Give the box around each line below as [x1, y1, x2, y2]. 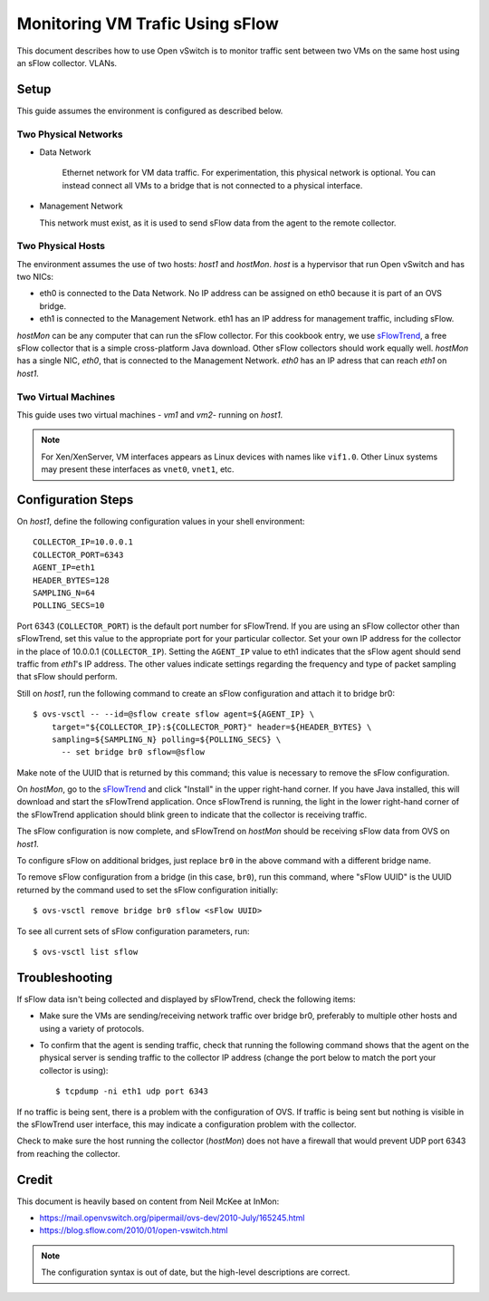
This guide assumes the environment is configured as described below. [16, 105, 283, 116]
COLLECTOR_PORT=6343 [33, 549, 124, 560]
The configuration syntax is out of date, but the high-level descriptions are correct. [41, 1267, 350, 1277]
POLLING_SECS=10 [33, 601, 105, 611]
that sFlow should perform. [16, 671, 118, 682]
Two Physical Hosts [16, 240, 106, 253]
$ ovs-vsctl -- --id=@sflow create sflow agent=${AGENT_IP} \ [33, 709, 315, 719]
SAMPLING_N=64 [33, 587, 95, 598]
